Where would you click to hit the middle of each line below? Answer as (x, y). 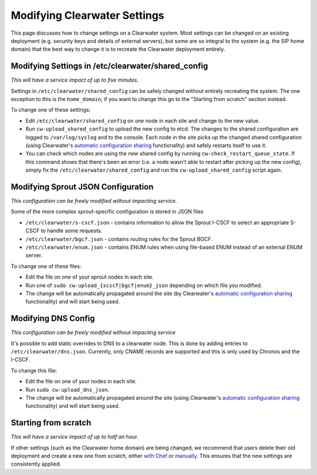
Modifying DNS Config (53, 318)
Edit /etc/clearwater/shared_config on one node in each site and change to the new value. (143, 121)
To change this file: (34, 370)
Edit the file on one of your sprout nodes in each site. (90, 277)
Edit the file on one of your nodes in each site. (81, 382)
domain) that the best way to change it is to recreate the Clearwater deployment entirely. (118, 49)
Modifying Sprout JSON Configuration (82, 187)
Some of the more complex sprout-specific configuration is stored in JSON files (107, 212)
